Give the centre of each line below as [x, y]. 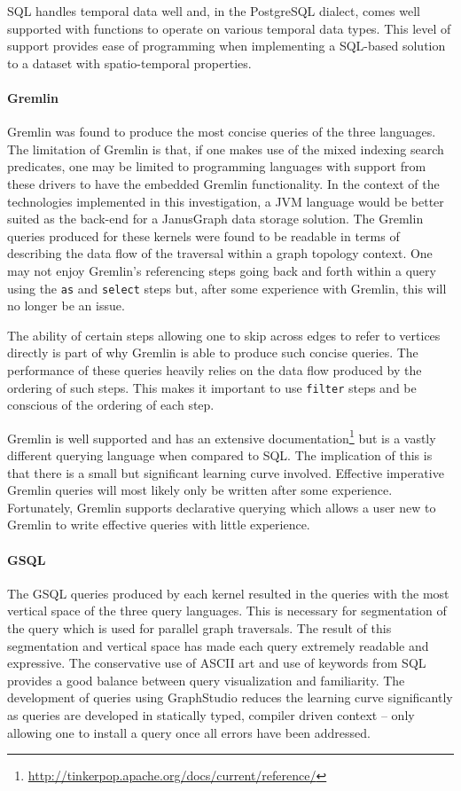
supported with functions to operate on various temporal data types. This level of [229, 28]
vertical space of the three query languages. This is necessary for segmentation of [227, 611]
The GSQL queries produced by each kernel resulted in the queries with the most [228, 593]
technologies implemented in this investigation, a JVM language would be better [226, 201]
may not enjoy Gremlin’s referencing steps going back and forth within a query [222, 270]
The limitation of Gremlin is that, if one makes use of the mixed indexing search [226, 149]
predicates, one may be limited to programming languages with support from [217, 166]
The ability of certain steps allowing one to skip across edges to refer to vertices [224, 335]
